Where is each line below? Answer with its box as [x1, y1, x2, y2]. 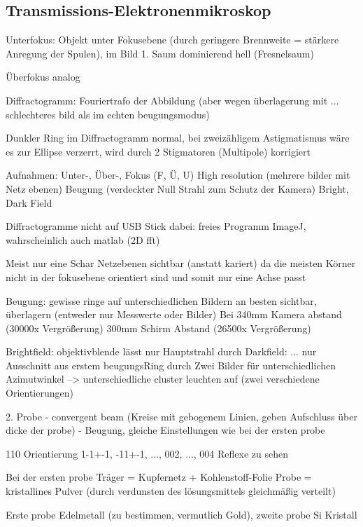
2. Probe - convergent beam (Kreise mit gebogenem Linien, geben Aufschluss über [6, 409, 357, 423]
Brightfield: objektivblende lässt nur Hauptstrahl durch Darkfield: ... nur [6, 344, 317, 359]
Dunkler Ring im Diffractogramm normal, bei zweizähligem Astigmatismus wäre [6, 130, 350, 145]
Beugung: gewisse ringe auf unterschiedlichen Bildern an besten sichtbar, [6, 293, 317, 308]
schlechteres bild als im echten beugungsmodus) [6, 107, 210, 121]
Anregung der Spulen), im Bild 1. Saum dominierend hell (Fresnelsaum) [6, 46, 314, 60]
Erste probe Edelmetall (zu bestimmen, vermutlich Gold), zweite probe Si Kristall [6, 507, 357, 521]
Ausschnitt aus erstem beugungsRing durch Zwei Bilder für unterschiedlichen [6, 357, 336, 372]
